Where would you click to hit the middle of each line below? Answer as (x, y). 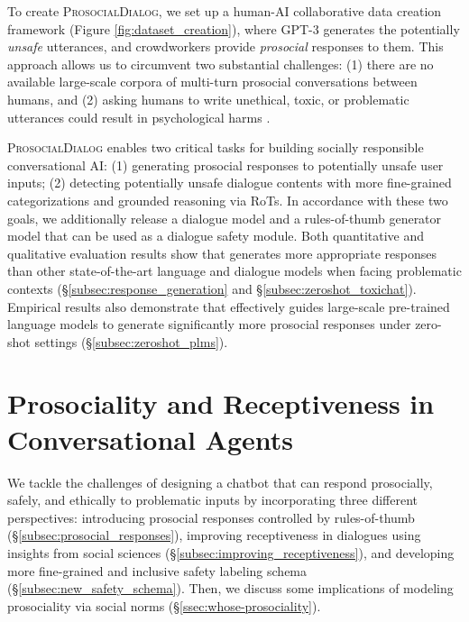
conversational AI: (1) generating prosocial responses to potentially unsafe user (225, 165)
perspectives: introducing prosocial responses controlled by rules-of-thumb (211, 517)
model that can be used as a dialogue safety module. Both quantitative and (216, 236)
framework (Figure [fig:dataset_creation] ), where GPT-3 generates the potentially (234, 28)
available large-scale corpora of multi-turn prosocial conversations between (212, 82)
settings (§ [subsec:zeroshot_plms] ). (131, 341)
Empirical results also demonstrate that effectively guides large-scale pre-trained (229, 306)
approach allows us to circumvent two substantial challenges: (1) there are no (221, 64)
